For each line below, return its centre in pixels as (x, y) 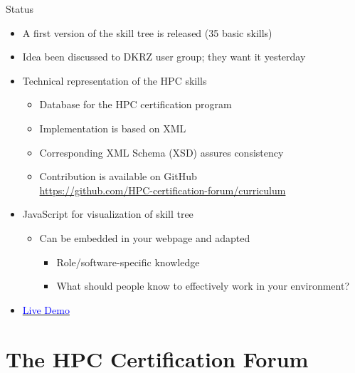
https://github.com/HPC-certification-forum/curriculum (163, 190)
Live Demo (46, 309)
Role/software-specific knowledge (128, 262)
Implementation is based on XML (113, 128)
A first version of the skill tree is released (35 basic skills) (147, 32)
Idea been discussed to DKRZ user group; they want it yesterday (164, 57)
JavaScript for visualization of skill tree (108, 214)
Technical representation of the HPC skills (115, 80)
